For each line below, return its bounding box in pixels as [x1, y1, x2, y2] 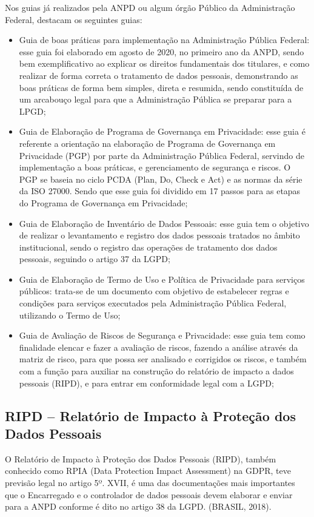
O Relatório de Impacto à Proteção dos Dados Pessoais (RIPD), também [5, 452, 276, 465]
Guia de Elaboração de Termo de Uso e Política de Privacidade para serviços [19, 272, 305, 285]
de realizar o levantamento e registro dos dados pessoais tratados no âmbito [19, 229, 300, 242]
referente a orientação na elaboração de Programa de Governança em [19, 137, 276, 149]
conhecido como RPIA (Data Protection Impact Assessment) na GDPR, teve [5, 464, 291, 477]
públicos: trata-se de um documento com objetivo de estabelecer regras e [19, 285, 289, 297]
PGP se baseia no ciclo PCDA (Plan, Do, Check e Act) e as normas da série [19, 172, 302, 185]
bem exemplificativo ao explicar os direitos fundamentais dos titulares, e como [19, 57, 310, 70]
